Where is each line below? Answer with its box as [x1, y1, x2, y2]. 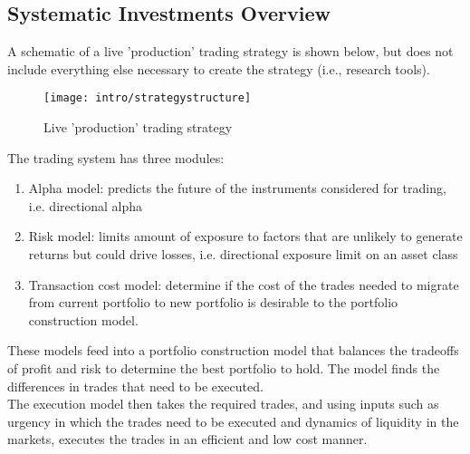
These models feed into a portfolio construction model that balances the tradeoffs [7, 341, 459, 360]
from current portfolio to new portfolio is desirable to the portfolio [28, 293, 398, 312]
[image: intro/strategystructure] [43, 92, 252, 105]
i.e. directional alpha [28, 196, 143, 215]
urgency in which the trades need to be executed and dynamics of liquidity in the [7, 411, 459, 430]
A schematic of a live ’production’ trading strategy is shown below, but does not [7, 42, 454, 61]
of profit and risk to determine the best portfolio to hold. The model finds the [7, 358, 440, 377]
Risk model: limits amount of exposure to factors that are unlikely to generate [28, 227, 463, 246]
